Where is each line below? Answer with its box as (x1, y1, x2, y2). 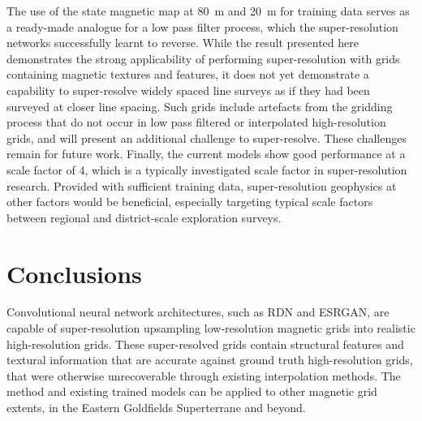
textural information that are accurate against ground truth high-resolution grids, (6, 351, 413, 368)
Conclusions (6, 256, 142, 290)
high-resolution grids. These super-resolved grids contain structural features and (6, 335, 404, 352)
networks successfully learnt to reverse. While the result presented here (6, 34, 359, 51)
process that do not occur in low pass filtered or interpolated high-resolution (6, 114, 386, 131)
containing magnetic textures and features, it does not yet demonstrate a (6, 66, 369, 83)
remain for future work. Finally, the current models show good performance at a (6, 145, 406, 162)
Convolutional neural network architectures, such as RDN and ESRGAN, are (6, 303, 390, 320)
